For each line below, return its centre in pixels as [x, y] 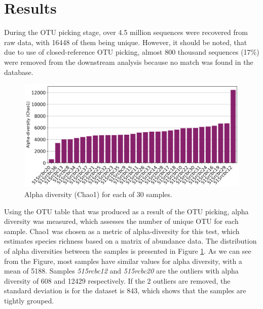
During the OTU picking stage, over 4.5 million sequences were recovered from [126, 32]
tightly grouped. [29, 300]
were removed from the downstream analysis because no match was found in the [129, 62]
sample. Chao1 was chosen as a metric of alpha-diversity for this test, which [122, 231]
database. [19, 72]
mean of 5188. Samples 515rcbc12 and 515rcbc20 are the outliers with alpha [121, 271]
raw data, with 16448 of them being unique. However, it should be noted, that [126, 42]
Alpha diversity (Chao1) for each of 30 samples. [98, 194]
